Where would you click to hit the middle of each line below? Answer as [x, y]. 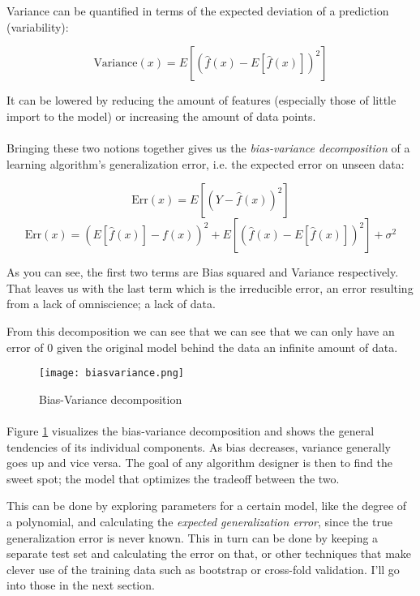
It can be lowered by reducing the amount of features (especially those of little [201, 100]
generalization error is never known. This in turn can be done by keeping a [193, 537]
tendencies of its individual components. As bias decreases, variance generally [199, 446]
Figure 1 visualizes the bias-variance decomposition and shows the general [191, 430]
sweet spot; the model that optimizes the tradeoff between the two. [173, 478]
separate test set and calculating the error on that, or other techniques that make [209, 553]
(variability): [38, 26]
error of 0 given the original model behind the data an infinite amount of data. [202, 347]
